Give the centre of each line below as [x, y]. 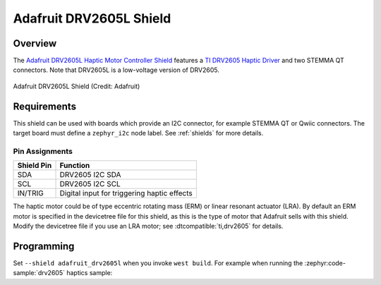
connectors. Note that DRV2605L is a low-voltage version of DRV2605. [116, 70]
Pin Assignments [43, 151]
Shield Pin [35, 166]
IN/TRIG [30, 193]
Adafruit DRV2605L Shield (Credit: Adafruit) [77, 86]
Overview [35, 43]
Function [75, 166]
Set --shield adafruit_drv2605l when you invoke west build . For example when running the [158, 263]
